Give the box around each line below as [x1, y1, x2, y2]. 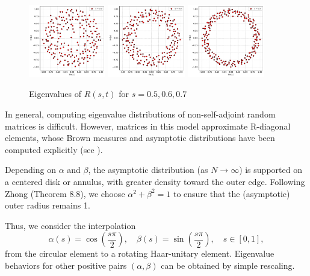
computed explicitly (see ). [5, 143, 103, 155]
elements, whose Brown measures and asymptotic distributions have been [5, 131, 275, 144]
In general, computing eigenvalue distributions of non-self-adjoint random [5, 108, 276, 121]
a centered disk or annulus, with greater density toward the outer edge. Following [5, 175, 305, 188]
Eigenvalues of [29, 87, 81, 100]
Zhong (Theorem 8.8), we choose [5, 187, 125, 199]
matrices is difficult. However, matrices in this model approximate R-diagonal [5, 119, 291, 132]
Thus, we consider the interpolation [5, 219, 136, 231]
